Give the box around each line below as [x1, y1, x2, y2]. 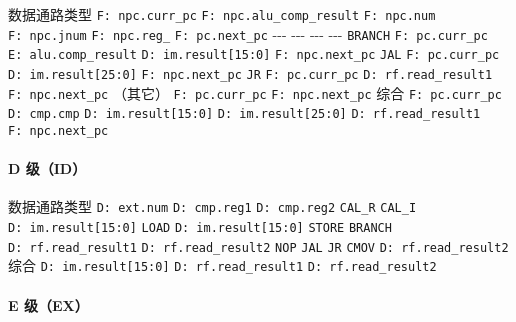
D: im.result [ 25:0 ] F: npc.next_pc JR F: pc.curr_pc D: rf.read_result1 [8, 67, 493, 82]
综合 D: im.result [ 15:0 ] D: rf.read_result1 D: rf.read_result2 [8, 255, 437, 276]
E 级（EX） [8, 294, 89, 315]
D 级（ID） [8, 158, 87, 179]
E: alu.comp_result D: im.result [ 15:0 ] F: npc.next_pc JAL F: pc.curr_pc [8, 48, 500, 63]
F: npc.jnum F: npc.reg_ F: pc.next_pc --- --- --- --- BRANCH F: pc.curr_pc [8, 23, 488, 44]
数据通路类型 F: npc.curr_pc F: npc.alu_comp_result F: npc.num [8, 4, 436, 24]
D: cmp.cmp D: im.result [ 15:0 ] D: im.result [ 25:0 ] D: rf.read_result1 [8, 107, 481, 122]
